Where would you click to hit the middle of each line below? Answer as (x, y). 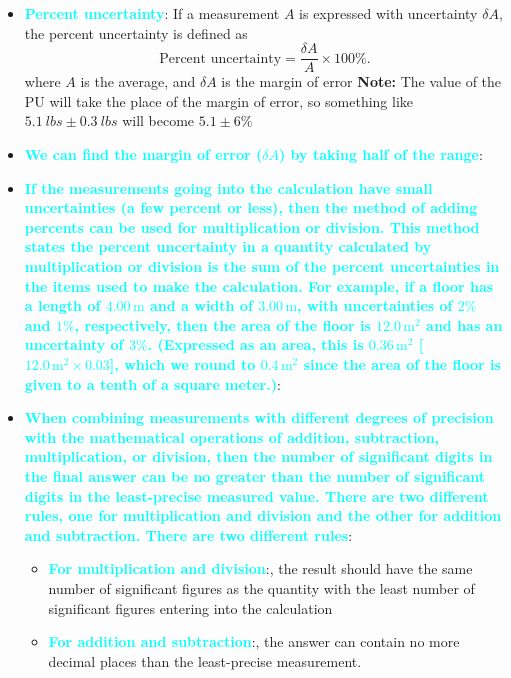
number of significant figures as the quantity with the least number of (261, 587)
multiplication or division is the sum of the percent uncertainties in (262, 266)
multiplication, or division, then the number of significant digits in (258, 456)
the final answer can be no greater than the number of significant (255, 475)
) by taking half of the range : (380, 154)
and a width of (201, 305)
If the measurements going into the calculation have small (228, 187)
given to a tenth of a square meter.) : (152, 383)
